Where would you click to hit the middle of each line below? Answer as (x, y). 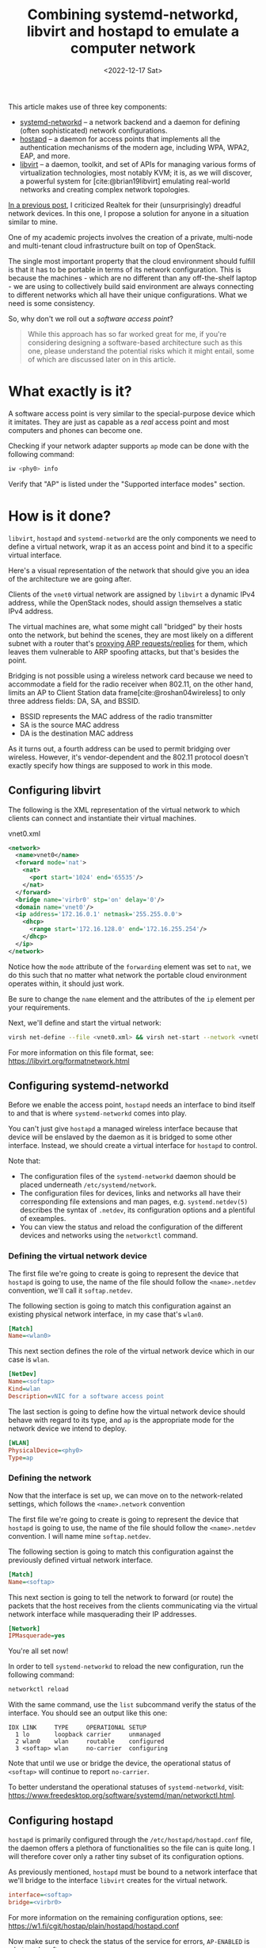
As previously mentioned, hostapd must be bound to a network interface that (133, 1872)
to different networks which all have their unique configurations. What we (128, 295)
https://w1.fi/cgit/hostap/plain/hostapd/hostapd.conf (94, 1926)
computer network (133, 48)
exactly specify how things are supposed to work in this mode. (110, 765)
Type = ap (21, 1458)
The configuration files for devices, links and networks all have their (130, 1193)
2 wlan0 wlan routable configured (90, 1741)
